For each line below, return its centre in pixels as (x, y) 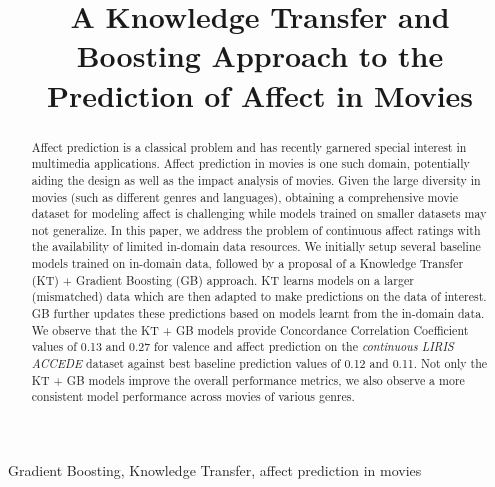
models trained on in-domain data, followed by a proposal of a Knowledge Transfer (247, 263)
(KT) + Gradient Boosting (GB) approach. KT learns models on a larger (222, 279)
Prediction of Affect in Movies (260, 94)
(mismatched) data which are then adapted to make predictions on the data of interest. (259, 296)
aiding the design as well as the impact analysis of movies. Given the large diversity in (256, 179)
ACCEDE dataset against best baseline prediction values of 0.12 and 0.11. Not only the (259, 363)
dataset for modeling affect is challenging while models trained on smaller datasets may (259, 213)
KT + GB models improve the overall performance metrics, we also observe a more (248, 379)
